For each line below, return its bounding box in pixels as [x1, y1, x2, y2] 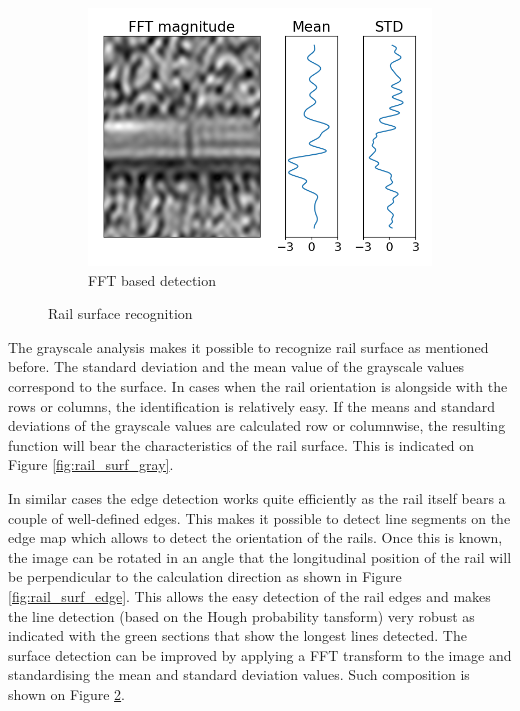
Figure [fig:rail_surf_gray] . [8, 454, 174, 475]
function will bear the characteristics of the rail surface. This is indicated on [8, 434, 475, 455]
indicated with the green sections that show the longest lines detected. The [8, 625, 467, 646]
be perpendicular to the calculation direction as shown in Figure [8, 566, 402, 587]
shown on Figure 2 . [8, 683, 125, 704]
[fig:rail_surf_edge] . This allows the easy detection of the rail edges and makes [8, 585, 491, 606]
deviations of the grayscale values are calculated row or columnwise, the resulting [8, 415, 506, 436]
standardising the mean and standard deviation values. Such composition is [8, 664, 470, 685]
